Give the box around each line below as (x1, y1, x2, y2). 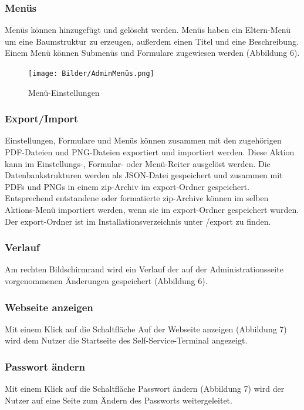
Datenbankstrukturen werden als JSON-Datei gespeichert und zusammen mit (5, 169, 283, 181)
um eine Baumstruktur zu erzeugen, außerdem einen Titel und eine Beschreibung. (5, 35, 299, 47)
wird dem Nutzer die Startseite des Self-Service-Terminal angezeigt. (5, 334, 248, 346)
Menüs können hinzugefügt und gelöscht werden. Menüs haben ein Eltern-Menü (5, 24, 291, 36)
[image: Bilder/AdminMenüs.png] (28, 69, 154, 78)
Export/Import (5, 111, 79, 126)
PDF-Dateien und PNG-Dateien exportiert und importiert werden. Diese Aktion (5, 146, 295, 158)
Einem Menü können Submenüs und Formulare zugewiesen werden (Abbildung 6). (5, 46, 300, 59)
